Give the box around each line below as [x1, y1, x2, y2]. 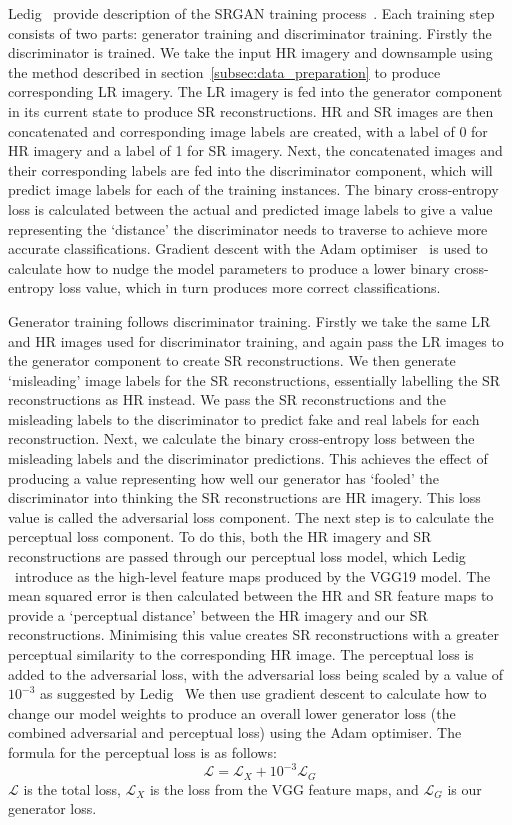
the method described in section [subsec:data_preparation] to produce [8, 61, 441, 82]
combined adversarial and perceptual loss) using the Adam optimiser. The [8, 722, 462, 743]
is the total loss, [23, 778, 121, 799]
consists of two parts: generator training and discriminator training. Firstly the [8, 22, 492, 43]
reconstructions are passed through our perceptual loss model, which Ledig [8, 546, 466, 567]
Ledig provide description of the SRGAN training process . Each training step [8, 3, 495, 23]
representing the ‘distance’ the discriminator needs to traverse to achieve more [8, 218, 488, 239]
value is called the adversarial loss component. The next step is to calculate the [8, 506, 494, 527]
